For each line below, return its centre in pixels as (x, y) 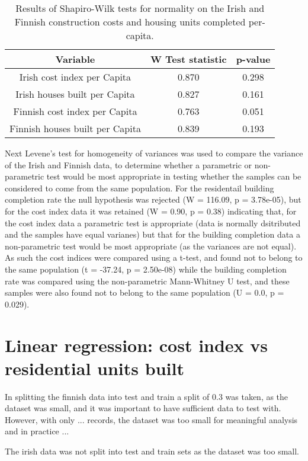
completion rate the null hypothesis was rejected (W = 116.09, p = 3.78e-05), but (153, 199)
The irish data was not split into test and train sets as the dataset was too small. (152, 451)
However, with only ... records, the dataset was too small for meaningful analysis (151, 419)
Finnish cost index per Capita (75, 111)
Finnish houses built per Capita (75, 128)
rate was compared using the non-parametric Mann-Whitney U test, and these (147, 281)
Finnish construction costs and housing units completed (130, 22)
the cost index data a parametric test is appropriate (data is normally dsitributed (153, 223)
